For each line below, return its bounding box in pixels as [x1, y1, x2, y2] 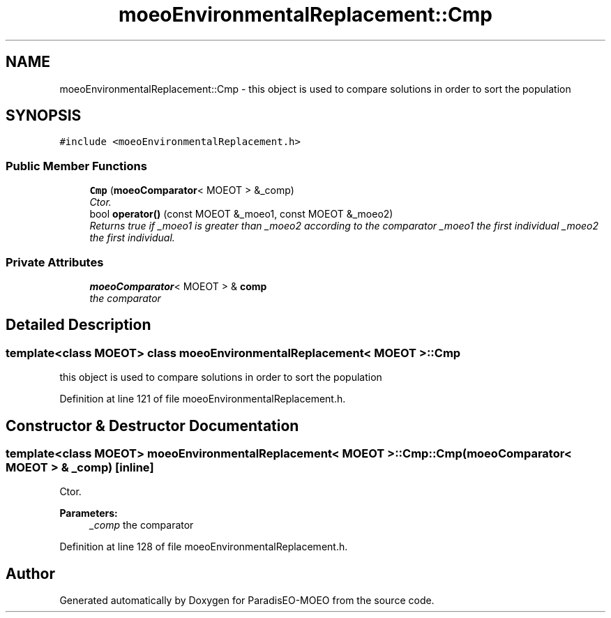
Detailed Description [6, 316, 151, 334]
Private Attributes [6, 255, 104, 269]
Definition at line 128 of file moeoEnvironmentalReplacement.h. [59, 541, 348, 553]
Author [6, 564, 55, 582]
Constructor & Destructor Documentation [6, 416, 299, 435]
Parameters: [59, 507, 118, 520]
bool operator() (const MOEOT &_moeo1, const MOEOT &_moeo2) [89, 208, 393, 220]
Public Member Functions [6, 158, 147, 173]
